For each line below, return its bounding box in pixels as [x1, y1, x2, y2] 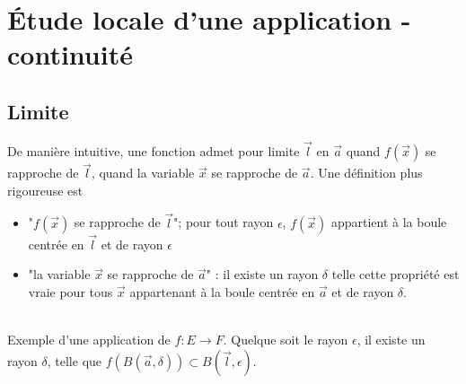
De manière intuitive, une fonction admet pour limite [7, 141, 300, 160]
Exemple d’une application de [7, 330, 171, 349]
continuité [7, 36, 133, 73]
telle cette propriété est [331, 265, 460, 284]
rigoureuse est [7, 180, 84, 199]
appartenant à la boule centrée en [129, 283, 315, 301]
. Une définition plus [310, 163, 423, 182]
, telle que [47, 351, 102, 370]
